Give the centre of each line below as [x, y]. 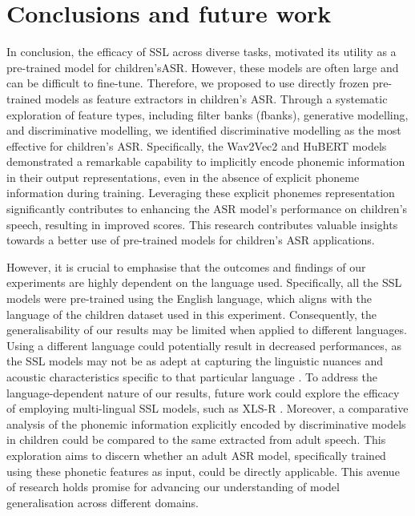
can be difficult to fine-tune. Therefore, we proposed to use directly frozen [188, 83]
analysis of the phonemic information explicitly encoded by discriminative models [206, 423]
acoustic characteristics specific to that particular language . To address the [192, 377]
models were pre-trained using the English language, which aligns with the [189, 298]
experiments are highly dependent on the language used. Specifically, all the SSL [204, 282]
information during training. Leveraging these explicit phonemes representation [201, 193]
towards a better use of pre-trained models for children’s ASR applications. [191, 240]
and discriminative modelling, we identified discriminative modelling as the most [204, 130]
